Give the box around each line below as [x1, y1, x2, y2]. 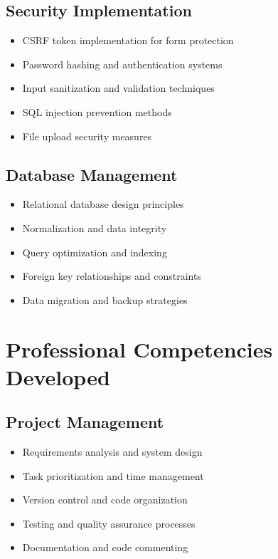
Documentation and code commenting [22, 540, 188, 555]
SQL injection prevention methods [22, 104, 172, 119]
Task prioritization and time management [22, 468, 204, 483]
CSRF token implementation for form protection [22, 33, 234, 48]
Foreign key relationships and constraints [22, 268, 201, 283]
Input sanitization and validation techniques [22, 80, 215, 95]
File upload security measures [22, 128, 152, 143]
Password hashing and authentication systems [22, 56, 223, 71]
